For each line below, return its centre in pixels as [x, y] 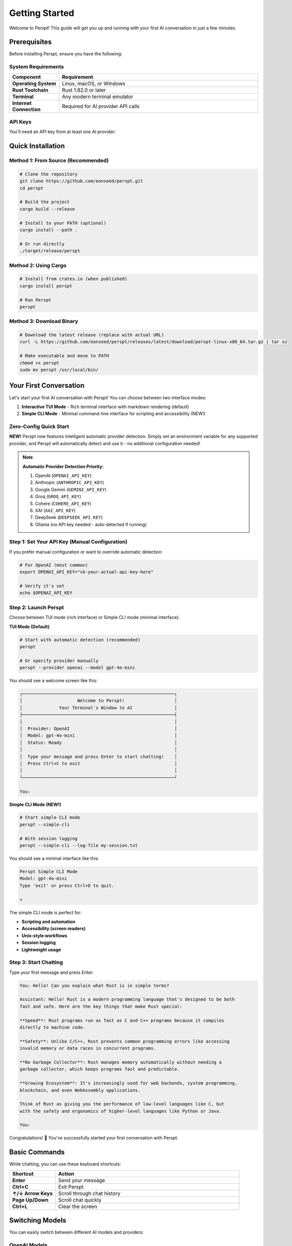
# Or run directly [42, 244]
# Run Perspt [36, 300]
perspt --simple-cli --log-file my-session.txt [79, 846]
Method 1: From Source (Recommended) [59, 160]
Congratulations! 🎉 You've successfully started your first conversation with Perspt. [94, 1138]
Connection [26, 109]
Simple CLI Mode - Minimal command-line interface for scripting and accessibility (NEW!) [114, 414]
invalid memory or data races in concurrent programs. [88, 1048]
